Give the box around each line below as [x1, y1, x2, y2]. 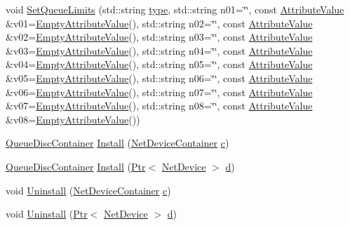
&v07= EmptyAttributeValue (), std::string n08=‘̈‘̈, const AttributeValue [6, 98, 313, 113]
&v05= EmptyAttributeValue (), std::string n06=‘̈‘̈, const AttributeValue [6, 70, 313, 85]
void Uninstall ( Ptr [6, 206, 88, 221]
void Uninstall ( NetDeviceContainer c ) [6, 182, 171, 197]
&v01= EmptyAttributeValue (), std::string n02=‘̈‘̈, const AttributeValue [6, 15, 313, 30]
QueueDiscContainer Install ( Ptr [6, 159, 146, 173]
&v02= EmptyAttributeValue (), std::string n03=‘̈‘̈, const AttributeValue [6, 29, 313, 44]
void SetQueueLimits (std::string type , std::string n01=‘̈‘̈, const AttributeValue [6, 2, 344, 16]
